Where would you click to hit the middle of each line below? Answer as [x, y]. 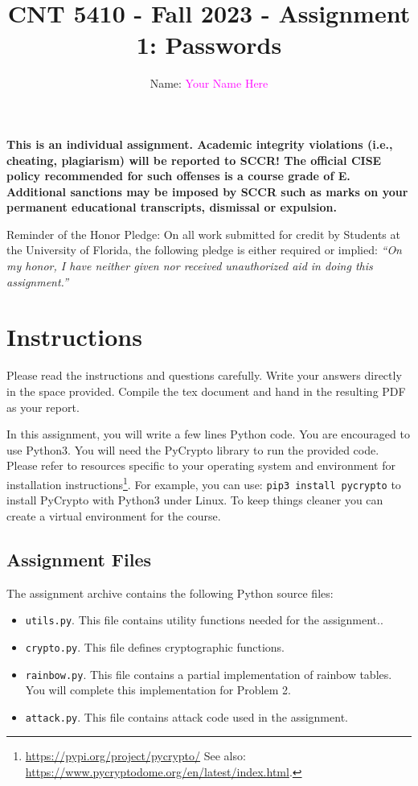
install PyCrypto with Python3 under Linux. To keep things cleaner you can [195, 500]
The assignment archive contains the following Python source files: [170, 593]
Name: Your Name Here [209, 83]
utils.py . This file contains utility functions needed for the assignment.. [204, 620]
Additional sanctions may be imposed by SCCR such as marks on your [207, 191]
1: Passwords [209, 45]
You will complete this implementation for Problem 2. [158, 690]
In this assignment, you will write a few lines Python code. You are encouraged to [208, 434]
